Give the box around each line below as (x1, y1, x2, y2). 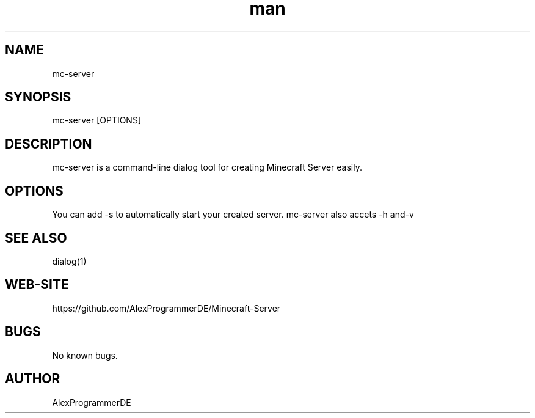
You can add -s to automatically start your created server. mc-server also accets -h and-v (52, 209, 414, 220)
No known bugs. (52, 350, 118, 361)
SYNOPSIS (5, 89, 71, 105)
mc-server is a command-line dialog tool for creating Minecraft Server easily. (52, 162, 362, 173)
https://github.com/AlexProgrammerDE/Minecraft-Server (52, 302, 281, 313)
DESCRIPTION (5, 136, 92, 152)
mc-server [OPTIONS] (52, 115, 141, 126)
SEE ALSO (5, 230, 67, 246)
